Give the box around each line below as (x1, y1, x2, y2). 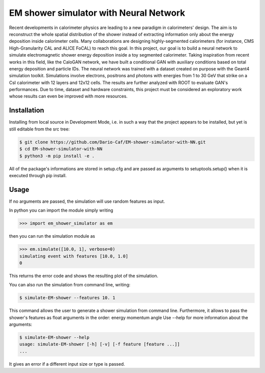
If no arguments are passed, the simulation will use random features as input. (9, 198, 165, 204)
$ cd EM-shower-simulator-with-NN (19, 146, 103, 152)
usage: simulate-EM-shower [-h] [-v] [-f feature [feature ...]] (19, 342, 180, 347)
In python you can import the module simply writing (9, 207, 113, 214)
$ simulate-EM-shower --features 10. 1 (19, 295, 115, 301)
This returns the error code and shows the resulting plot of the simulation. (9, 273, 159, 279)
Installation (9, 106, 44, 115)
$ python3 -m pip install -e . (19, 153, 95, 158)
